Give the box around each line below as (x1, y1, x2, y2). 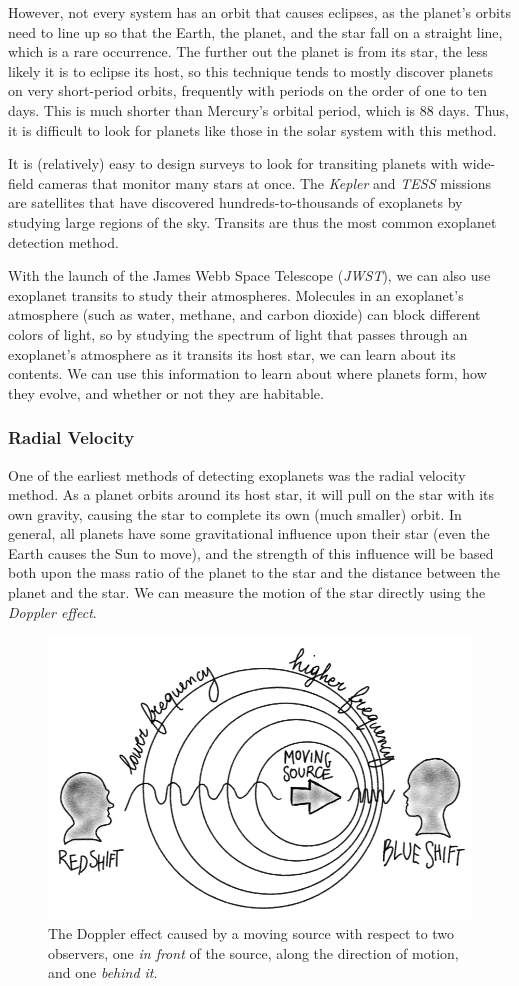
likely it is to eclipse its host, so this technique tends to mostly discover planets (8, 60, 493, 81)
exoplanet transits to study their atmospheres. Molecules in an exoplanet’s (8, 284, 464, 305)
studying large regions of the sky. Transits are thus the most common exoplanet (8, 211, 497, 232)
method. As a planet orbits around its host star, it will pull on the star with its (8, 484, 495, 505)
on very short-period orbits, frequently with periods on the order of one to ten (8, 80, 487, 101)
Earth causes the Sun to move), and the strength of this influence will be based (8, 542, 494, 563)
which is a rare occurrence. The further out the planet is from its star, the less (8, 41, 488, 62)
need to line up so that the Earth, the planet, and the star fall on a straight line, (8, 21, 503, 42)
